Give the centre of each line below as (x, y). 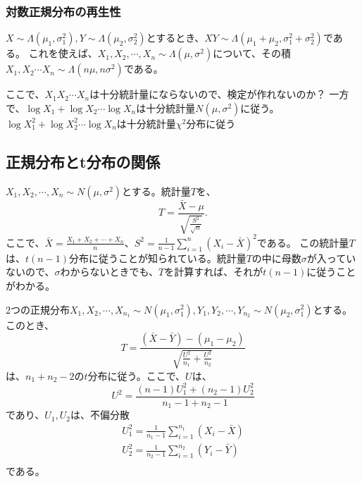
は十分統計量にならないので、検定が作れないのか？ (208, 94)
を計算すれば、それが (214, 272)
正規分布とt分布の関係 (83, 161)
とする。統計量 (156, 191)
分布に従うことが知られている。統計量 (158, 258)
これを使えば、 (63, 53)
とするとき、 (175, 38)
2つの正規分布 (38, 309)
